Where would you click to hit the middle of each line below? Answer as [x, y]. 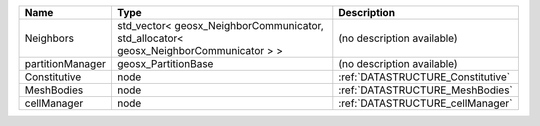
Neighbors [49, 38]
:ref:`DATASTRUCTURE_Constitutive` [424, 77]
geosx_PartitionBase [165, 63]
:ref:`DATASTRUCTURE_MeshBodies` [426, 90]
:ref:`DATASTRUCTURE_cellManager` [425, 103]
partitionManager [65, 63]
